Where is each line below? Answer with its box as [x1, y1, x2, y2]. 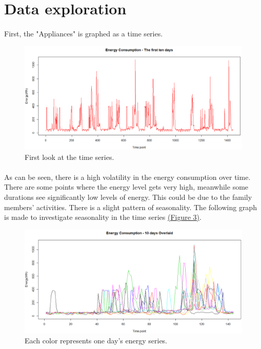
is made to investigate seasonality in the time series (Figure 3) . [4, 212, 202, 222]
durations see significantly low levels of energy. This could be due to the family [4, 192, 252, 202]
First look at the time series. [25, 151, 114, 162]
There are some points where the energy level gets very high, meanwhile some [4, 181, 249, 192]
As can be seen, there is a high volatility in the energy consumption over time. [4, 171, 251, 182]
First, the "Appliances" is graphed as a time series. [4, 28, 163, 38]
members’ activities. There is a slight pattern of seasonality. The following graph [4, 201, 257, 212]
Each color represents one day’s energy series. [25, 335, 168, 346]
